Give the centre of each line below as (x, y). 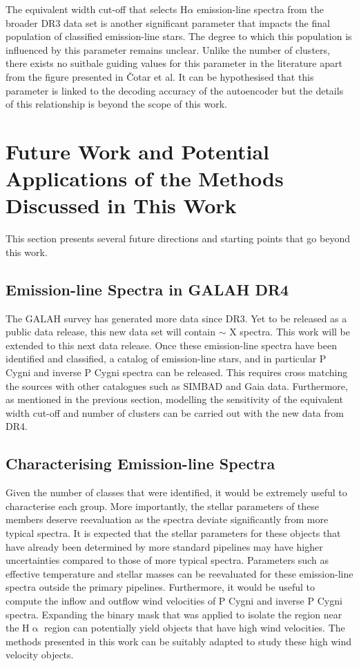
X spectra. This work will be (290, 332)
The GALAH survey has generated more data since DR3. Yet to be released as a (176, 318)
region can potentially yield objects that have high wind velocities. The (195, 628)
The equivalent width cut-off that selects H (97, 9)
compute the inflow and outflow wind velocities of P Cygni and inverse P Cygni (174, 600)
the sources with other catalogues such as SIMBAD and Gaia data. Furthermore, (177, 385)
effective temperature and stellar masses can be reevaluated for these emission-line (179, 573)
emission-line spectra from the (260, 9)
